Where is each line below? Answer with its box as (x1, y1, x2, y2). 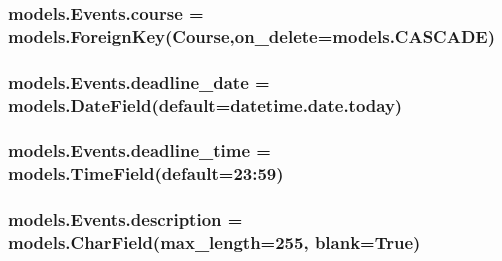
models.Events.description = (8, 207, 243, 232)
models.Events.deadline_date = (8, 69, 270, 94)
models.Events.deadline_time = (8, 138, 271, 163)
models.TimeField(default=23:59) (8, 161, 284, 186)
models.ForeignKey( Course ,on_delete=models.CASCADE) (8, 23, 496, 48)
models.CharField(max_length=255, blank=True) (8, 230, 421, 255)
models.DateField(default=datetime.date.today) (8, 92, 403, 117)
